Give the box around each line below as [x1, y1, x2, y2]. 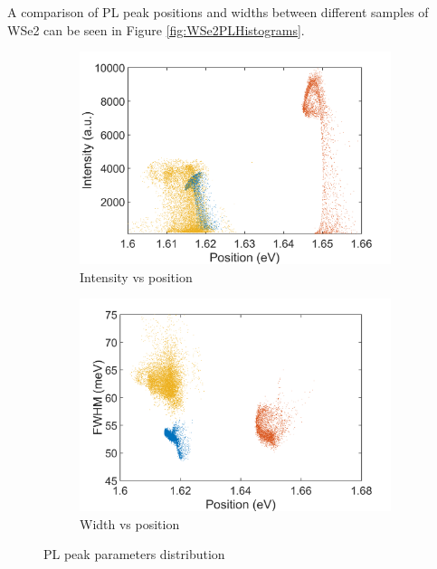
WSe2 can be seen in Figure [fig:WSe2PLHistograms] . [7, 20, 305, 39]
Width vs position [80, 514, 180, 533]
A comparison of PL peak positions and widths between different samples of [7, 3, 429, 21]
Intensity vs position [80, 267, 193, 286]
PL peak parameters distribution [43, 545, 225, 564]
